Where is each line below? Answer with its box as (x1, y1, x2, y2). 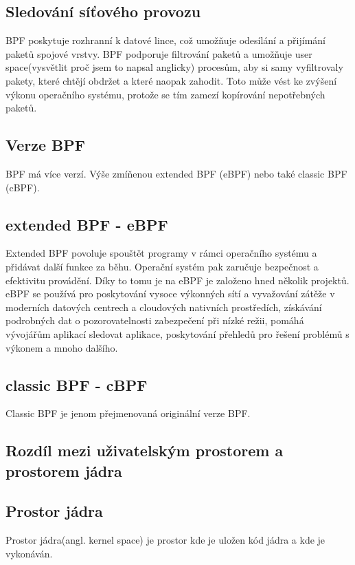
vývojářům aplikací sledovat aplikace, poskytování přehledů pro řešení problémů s (5, 326, 350, 341)
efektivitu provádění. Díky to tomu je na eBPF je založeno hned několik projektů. (5, 273, 350, 287)
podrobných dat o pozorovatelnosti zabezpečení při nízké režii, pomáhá (5, 313, 304, 328)
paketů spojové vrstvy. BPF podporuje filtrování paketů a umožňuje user (5, 46, 312, 61)
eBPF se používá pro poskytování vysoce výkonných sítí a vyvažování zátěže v (5, 286, 335, 301)
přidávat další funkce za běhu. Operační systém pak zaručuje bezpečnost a (5, 259, 319, 273)
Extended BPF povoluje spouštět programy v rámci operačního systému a (5, 246, 317, 260)
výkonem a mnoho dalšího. (5, 340, 118, 354)
